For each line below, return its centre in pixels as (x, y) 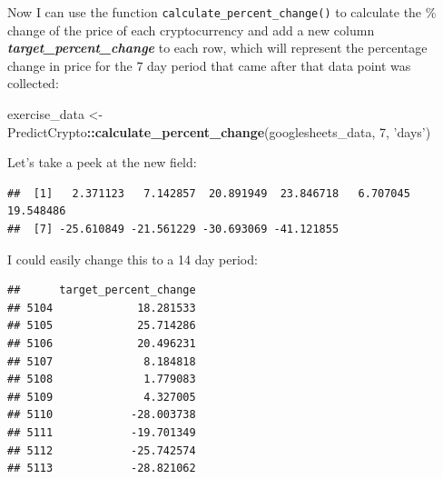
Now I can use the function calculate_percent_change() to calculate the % (222, 12)
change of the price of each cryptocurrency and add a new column (191, 30)
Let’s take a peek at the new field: (102, 162)
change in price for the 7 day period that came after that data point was (209, 65)
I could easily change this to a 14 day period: (133, 259)
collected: (33, 83)
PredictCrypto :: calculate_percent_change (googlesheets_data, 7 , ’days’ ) (219, 131)
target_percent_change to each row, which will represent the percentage (217, 48)
